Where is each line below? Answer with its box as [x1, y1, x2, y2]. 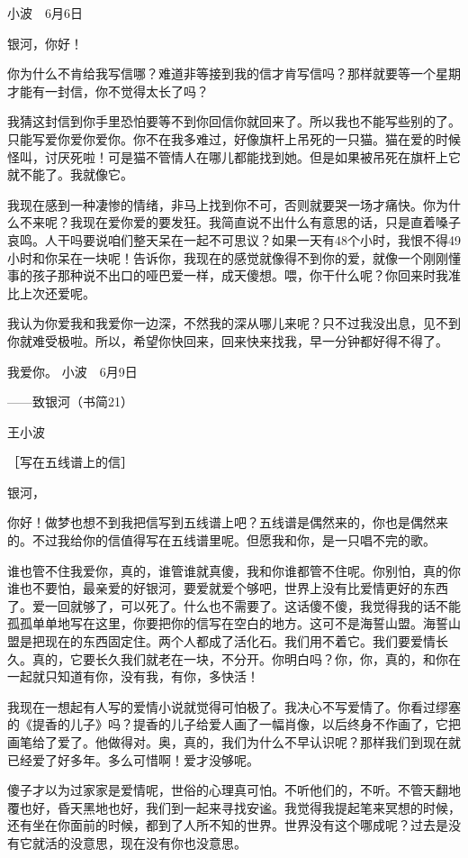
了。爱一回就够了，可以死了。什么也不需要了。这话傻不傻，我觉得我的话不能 [7, 596, 461, 615]
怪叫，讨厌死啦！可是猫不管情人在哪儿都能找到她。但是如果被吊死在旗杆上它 [7, 147, 461, 166]
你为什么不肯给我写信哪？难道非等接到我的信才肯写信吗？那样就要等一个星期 [7, 64, 461, 83]
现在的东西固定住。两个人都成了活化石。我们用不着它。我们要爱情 [44, 632, 436, 651]
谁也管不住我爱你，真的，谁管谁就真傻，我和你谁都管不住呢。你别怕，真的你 [7, 561, 461, 580]
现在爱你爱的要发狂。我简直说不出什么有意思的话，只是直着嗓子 [82, 213, 461, 232]
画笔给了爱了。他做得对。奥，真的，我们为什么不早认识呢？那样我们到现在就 [7, 733, 461, 751]
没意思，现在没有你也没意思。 [69, 833, 247, 852]
